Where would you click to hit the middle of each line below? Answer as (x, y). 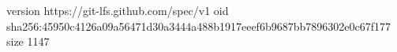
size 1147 (28, 41)
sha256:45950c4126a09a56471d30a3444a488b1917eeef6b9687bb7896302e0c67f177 (198, 26)
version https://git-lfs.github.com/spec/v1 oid (118, 10)
